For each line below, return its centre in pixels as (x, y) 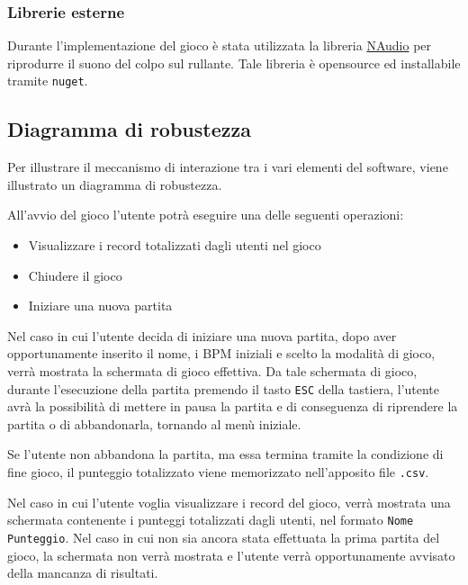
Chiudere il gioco (75, 275)
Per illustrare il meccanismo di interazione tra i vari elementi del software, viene (228, 167)
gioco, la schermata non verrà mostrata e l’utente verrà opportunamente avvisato (231, 555)
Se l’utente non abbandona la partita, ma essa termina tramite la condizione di (225, 454)
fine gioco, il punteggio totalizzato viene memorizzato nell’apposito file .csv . (218, 472)
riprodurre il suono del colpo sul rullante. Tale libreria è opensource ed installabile (234, 63)
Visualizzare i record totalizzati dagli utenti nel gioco (175, 245)
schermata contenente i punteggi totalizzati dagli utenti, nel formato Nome (211, 520)
